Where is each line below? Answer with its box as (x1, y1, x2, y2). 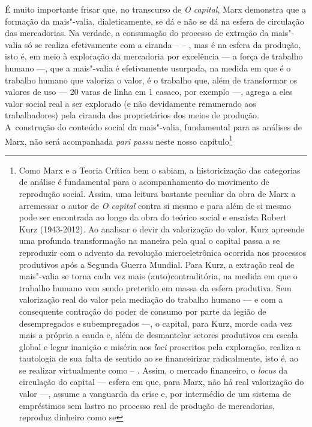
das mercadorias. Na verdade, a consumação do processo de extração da (5, 26, 269, 39)
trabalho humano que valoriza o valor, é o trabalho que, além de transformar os (5, 73, 298, 86)
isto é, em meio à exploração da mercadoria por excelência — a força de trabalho (5, 50, 303, 62)
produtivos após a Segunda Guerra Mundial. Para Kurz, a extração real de (19, 258, 295, 270)
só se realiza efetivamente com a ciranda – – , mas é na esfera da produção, (25, 38, 301, 50)
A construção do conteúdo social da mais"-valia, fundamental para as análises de (5, 120, 302, 133)
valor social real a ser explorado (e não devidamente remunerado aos (5, 97, 256, 109)
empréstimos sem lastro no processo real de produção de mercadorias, (19, 399, 275, 411)
